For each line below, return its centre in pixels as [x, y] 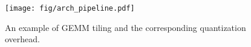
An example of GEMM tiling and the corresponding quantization [125, 27]
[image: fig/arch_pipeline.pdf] [70, 8]
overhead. [22, 39]
